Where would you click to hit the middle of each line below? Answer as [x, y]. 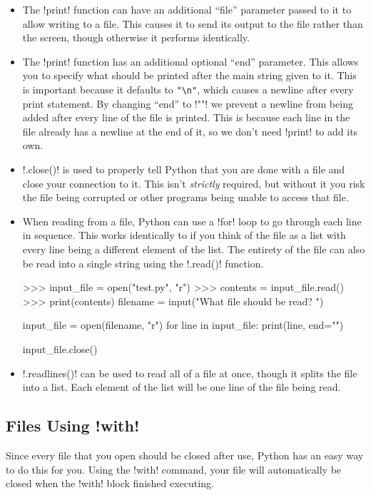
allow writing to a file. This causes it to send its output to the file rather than [193, 23]
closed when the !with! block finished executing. [110, 483]
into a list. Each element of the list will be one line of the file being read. [182, 387]
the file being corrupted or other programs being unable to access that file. [185, 197]
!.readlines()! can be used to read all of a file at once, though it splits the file [190, 373]
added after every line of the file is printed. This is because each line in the [186, 117]
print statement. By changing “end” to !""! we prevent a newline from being [188, 103]
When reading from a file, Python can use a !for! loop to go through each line [192, 221]
